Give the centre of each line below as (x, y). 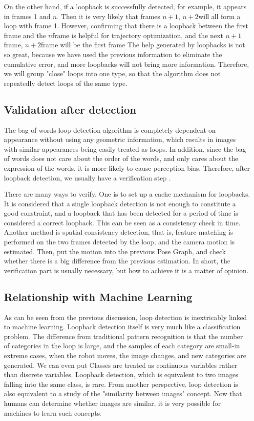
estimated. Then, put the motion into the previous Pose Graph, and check (115, 251)
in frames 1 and (27, 16)
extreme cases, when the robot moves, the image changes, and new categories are (125, 355)
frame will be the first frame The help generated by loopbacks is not (143, 45)
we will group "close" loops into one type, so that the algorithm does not (112, 73)
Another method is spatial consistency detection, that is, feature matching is (119, 232)
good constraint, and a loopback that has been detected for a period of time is (121, 213)
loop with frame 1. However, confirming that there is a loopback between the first (126, 26)
